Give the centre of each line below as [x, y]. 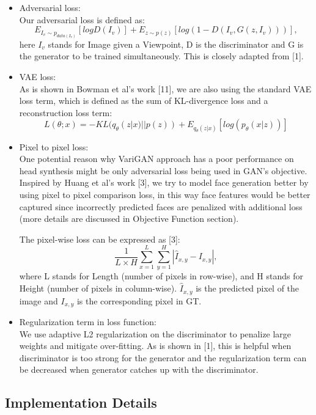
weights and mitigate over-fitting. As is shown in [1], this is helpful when [155, 346]
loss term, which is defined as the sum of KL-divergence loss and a [144, 101]
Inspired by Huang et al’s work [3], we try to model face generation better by [164, 182]
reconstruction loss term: [66, 112]
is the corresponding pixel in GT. [139, 300]
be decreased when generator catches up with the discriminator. [139, 369]
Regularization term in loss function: [88, 321]
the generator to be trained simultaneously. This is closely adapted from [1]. [161, 56]
